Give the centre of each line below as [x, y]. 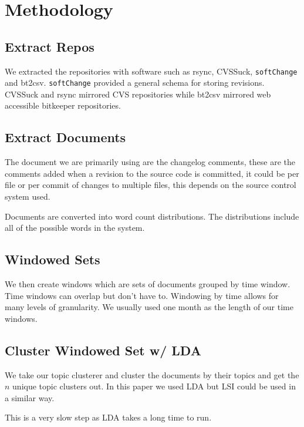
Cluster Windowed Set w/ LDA [103, 350]
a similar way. [30, 397]
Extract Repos [50, 46]
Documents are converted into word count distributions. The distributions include [152, 216]
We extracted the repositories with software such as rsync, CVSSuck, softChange [151, 71]
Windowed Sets [53, 259]
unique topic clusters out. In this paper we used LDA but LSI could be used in [154, 386]
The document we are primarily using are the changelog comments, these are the [150, 162]
